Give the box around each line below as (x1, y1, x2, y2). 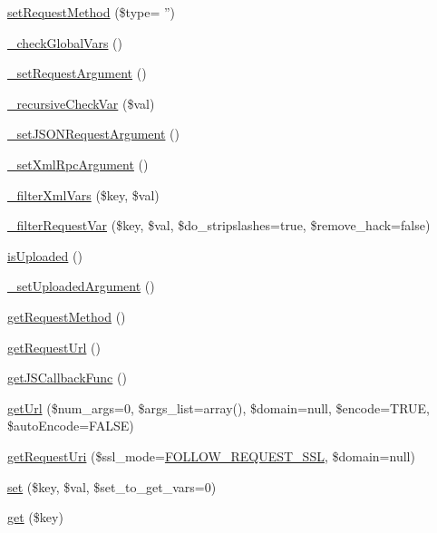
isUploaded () (7, 246, 83, 265)
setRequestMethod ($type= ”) (7, 3, 176, 21)
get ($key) (7, 508, 63, 527)
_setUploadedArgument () (7, 276, 155, 296)
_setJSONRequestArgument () (7, 124, 180, 143)
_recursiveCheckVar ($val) (7, 93, 155, 112)
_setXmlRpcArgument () (7, 154, 149, 173)
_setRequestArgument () (7, 63, 147, 82)
